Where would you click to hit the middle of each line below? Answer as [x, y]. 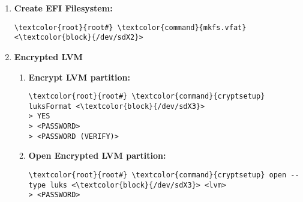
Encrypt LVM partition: [79, 77]
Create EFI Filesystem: [63, 8]
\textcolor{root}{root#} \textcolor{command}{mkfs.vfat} [130, 27]
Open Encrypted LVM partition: [97, 155]
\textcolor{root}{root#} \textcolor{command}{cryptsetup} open [157, 175]
